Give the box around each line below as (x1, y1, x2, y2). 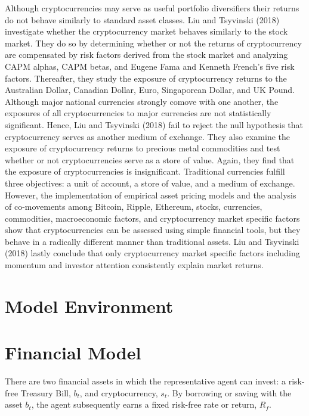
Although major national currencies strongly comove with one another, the (5, 95, 279, 107)
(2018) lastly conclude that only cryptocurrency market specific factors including (5, 247, 300, 259)
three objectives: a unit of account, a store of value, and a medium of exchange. (5, 176, 295, 189)
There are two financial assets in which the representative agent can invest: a (5, 375, 286, 387)
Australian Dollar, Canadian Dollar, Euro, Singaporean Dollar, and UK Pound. (5, 83, 295, 96)
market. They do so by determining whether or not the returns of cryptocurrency (5, 36, 302, 49)
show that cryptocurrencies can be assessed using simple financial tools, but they (5, 223, 301, 236)
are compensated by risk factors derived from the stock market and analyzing (5, 48, 288, 61)
